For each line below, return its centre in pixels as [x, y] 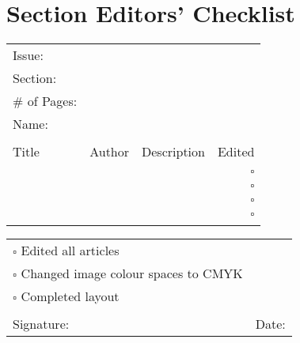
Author [110, 152]
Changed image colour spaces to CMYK [132, 273]
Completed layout [70, 296]
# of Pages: [45, 101]
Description [173, 152]
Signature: [41, 324]
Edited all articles [70, 251]
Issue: [28, 55]
